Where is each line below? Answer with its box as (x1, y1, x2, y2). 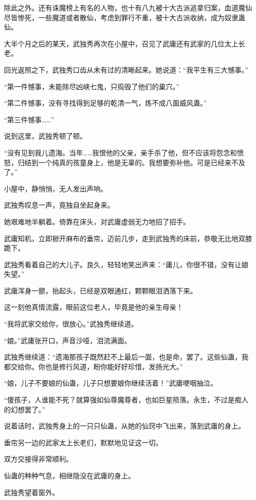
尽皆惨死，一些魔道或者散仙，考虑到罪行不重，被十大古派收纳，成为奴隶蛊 (4, 12, 245, 22)
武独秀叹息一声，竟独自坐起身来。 (4, 200, 114, 210)
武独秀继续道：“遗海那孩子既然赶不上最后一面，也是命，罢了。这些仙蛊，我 (4, 352, 249, 362)
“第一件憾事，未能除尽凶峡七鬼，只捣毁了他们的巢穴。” (4, 81, 180, 91)
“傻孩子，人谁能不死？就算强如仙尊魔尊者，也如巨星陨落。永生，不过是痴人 (4, 394, 249, 405)
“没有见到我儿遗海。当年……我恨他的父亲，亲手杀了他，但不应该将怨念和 (4, 147, 237, 157)
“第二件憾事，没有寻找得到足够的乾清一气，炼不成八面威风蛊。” (4, 98, 207, 108)
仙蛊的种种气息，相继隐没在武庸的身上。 (4, 470, 135, 480)
